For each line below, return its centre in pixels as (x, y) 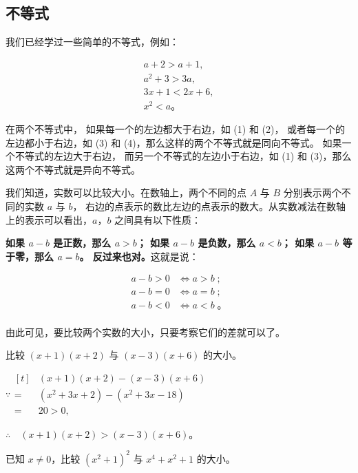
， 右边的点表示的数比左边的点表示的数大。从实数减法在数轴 (209, 206)
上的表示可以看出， (49, 219)
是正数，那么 (82, 243)
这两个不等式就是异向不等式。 (73, 169)
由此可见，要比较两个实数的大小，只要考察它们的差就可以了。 (145, 332)
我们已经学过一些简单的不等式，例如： (92, 42)
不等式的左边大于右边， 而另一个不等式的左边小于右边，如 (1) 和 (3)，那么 (183, 156)
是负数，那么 (227, 243)
